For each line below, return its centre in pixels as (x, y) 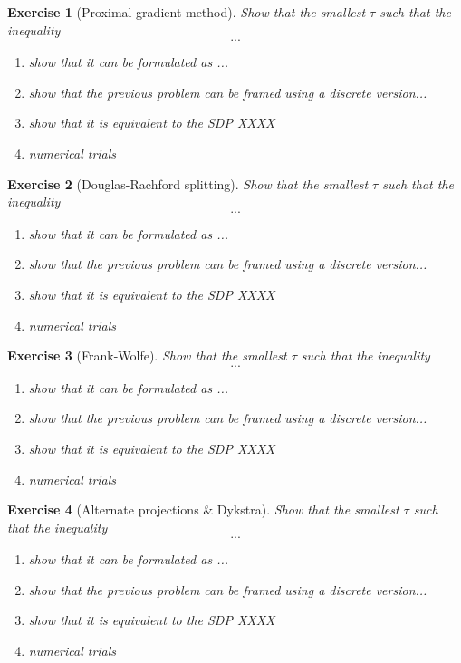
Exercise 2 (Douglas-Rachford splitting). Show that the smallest (188, 183)
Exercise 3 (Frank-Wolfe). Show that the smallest (147, 356)
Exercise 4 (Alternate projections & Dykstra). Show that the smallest (203, 509)
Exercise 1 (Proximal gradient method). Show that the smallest (187, 12)
